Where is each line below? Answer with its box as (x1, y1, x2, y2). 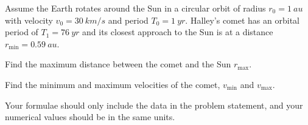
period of (5, 25, 38, 38)
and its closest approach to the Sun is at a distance (82, 25, 273, 38)
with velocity (5, 13, 53, 26)
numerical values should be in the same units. (5, 110, 175, 123)
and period (108, 13, 149, 26)
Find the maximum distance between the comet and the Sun (5, 58, 231, 70)
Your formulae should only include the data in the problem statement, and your (5, 98, 303, 111)
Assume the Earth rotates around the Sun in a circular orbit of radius (5, 2, 266, 14)
